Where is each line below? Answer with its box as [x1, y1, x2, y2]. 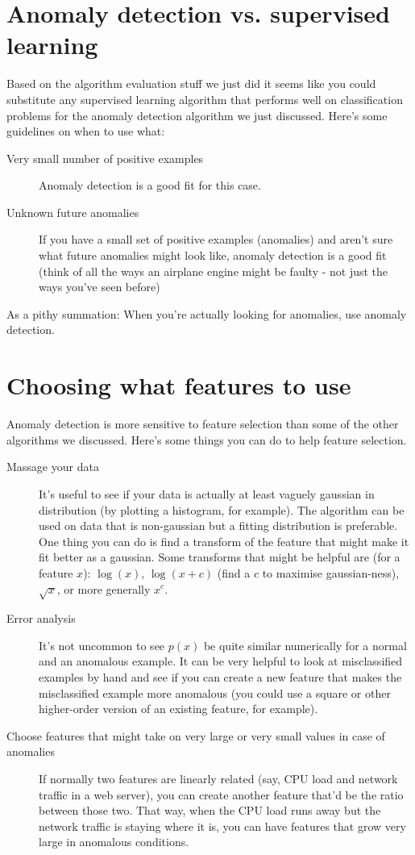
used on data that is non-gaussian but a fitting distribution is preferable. [39, 517, 398, 534]
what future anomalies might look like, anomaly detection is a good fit [39, 247, 387, 264]
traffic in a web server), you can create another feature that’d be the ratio [39, 786, 404, 803]
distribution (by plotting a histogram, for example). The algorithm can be [39, 501, 405, 518]
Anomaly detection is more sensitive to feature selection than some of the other [6, 415, 399, 432]
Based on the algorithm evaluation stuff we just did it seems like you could [6, 75, 376, 92]
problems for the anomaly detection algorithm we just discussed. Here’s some [6, 106, 388, 123]
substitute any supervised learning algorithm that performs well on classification [6, 90, 403, 107]
